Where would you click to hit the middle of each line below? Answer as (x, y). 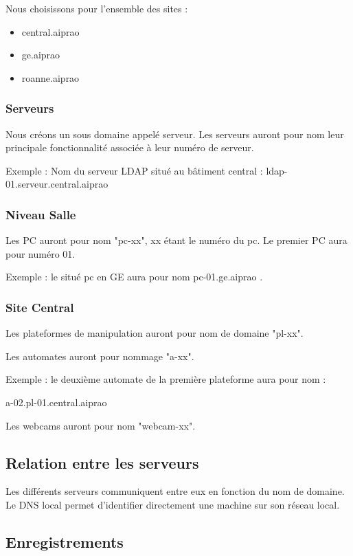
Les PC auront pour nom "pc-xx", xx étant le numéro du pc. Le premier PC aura (176, 240)
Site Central (40, 307)
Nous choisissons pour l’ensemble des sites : (97, 8)
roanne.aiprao (50, 77)
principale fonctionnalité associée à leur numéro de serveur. (130, 147)
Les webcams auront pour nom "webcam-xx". (101, 425)
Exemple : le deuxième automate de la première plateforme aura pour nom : (166, 379)
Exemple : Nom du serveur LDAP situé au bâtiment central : (134, 170)
